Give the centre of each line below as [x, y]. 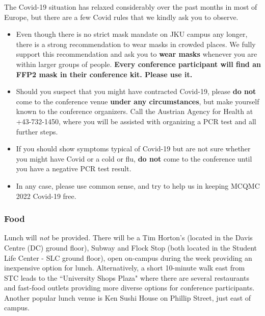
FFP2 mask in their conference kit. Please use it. [104, 74]
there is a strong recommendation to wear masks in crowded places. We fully [136, 44]
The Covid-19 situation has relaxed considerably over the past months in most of [131, 7]
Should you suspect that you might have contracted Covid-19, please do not [136, 91]
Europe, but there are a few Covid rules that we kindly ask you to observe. [121, 17]
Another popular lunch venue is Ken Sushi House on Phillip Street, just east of [128, 297]
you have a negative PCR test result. [74, 168]
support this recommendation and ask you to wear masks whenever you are [137, 54]
